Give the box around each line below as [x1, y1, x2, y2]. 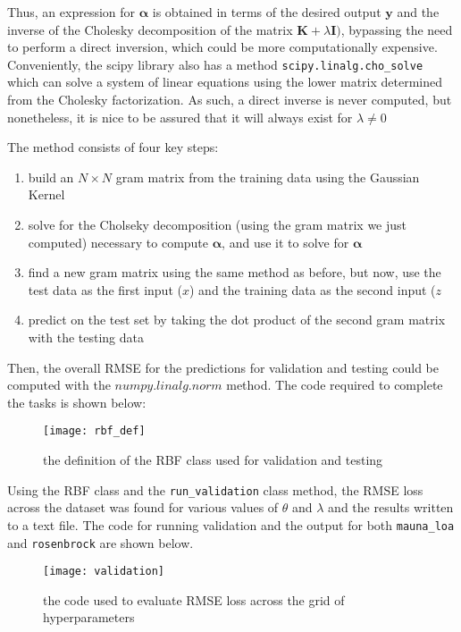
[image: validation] [43, 565, 165, 578]
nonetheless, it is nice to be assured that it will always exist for [7, 107, 353, 126]
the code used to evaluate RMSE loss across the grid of [43, 590, 345, 609]
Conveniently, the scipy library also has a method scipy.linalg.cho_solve [7, 55, 423, 73]
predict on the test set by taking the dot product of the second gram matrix [28, 310, 446, 329]
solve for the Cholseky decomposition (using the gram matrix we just [28, 215, 407, 233]
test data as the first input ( [28, 280, 182, 299]
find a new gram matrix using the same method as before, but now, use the [28, 263, 441, 282]
